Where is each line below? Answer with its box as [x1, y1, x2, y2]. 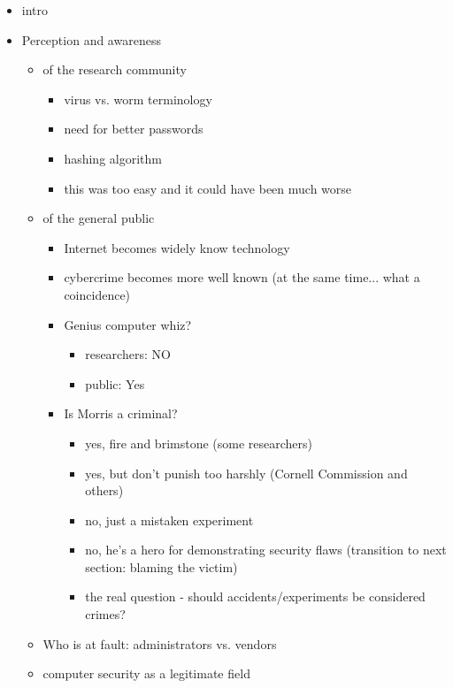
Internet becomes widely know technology [64, 238, 290, 256]
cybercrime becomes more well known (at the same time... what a [64, 268, 420, 287]
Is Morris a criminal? [64, 404, 178, 423]
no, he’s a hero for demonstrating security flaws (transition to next [85, 540, 447, 559]
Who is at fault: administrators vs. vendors [42, 634, 277, 653]
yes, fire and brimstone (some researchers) [85, 433, 313, 452]
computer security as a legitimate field [42, 664, 250, 683]
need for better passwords [64, 119, 203, 138]
